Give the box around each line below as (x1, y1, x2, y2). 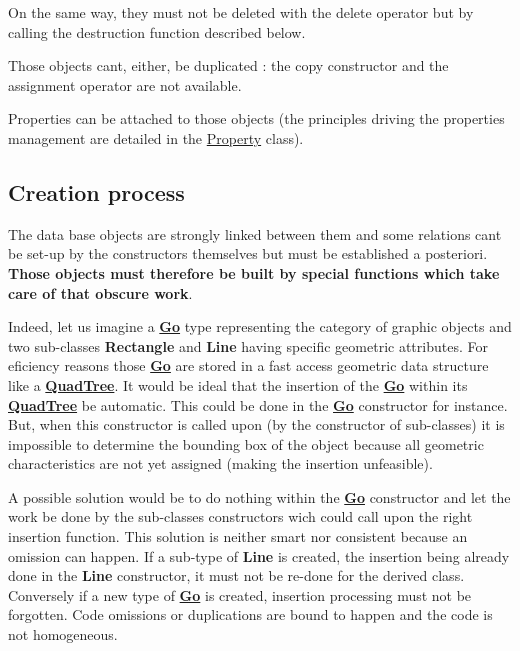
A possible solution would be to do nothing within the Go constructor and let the (8, 486, 511, 507)
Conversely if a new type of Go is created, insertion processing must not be (8, 584, 472, 605)
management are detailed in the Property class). (8, 127, 304, 148)
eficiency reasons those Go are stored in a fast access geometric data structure (8, 355, 489, 376)
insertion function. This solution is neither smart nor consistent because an (8, 526, 468, 547)
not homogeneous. (8, 624, 118, 645)
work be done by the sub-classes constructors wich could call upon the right (8, 506, 473, 527)
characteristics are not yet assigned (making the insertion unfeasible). (8, 453, 433, 474)
